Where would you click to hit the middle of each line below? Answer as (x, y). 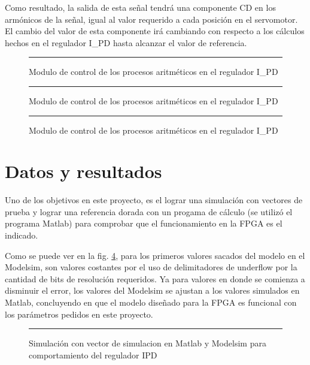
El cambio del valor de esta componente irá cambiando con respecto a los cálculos (155, 31)
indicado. (22, 235)
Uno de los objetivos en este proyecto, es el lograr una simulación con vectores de (154, 200)
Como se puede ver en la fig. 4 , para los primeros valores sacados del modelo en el (155, 255)
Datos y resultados (83, 171)
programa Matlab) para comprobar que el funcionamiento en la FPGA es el (144, 223)
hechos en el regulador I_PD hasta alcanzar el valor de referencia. (126, 42)
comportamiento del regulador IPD (93, 355)
